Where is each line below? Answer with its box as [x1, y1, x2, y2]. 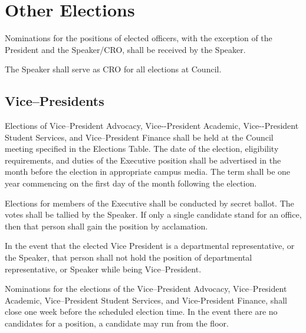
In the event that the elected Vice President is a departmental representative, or [5, 239, 295, 252]
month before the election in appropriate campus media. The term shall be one [5, 165, 291, 178]
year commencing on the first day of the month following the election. [5, 177, 257, 189]
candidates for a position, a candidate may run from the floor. [5, 317, 229, 329]
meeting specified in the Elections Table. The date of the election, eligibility [5, 142, 279, 155]
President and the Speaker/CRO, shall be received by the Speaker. [5, 43, 246, 55]
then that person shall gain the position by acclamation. [5, 219, 208, 232]
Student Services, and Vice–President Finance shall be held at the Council [5, 131, 274, 143]
